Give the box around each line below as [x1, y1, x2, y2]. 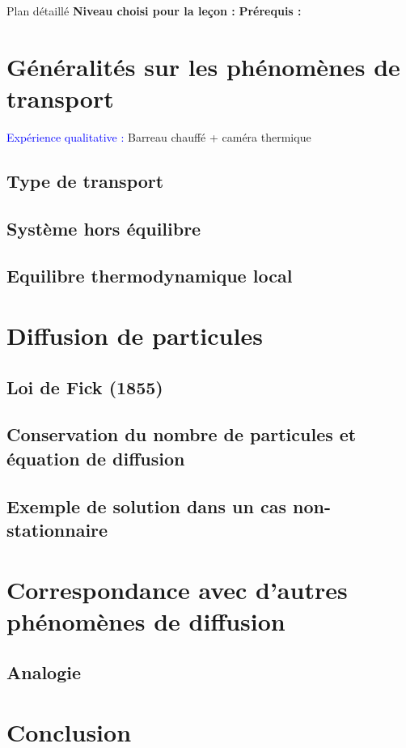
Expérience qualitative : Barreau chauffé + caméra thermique [6, 128, 311, 145]
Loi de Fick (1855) [6, 374, 163, 399]
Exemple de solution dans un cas [6, 493, 286, 518]
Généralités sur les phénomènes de [6, 49, 400, 83]
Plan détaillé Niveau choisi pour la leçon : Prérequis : [6, 2, 302, 19]
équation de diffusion [6, 445, 185, 470]
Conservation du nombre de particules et [6, 422, 357, 447]
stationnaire [6, 516, 108, 542]
